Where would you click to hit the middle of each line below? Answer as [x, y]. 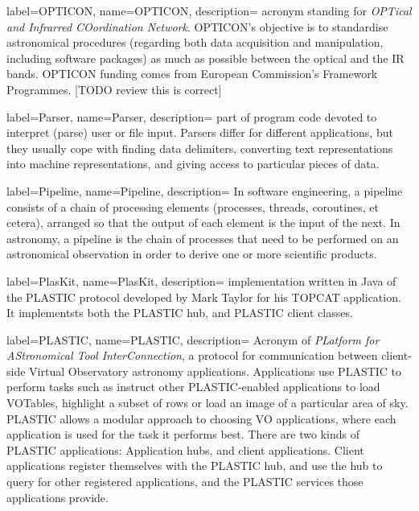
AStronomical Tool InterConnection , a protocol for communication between [192, 355]
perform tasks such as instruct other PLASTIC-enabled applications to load [193, 387]
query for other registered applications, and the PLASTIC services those [185, 482]
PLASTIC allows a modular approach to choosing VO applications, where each [201, 418]
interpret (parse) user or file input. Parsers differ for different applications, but [200, 132]
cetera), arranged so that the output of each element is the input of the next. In [203, 223]
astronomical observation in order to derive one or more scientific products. [192, 254]
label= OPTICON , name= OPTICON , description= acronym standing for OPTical [209, 10]
